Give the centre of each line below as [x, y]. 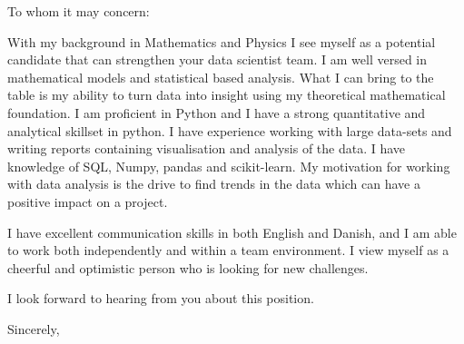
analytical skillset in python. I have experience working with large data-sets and [230, 130]
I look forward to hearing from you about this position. [161, 298]
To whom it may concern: [79, 11]
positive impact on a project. [88, 201]
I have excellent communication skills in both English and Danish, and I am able [232, 232]
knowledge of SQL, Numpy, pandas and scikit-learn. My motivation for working [229, 166]
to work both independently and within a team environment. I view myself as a [228, 250]
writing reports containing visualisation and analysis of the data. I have [207, 148]
